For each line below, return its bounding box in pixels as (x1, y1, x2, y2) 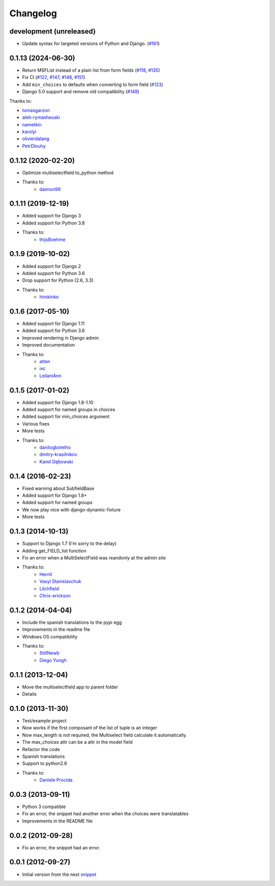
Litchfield (39, 586, 59, 592)
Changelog (9, 8, 57, 19)
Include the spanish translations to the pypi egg (22, 619, 122, 625)
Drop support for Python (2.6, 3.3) (22, 278, 94, 284)
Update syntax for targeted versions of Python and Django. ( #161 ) (22, 41, 160, 47)
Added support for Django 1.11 (22, 321, 85, 327)
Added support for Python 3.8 (22, 219, 85, 226)
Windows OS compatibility (22, 633, 78, 640)
